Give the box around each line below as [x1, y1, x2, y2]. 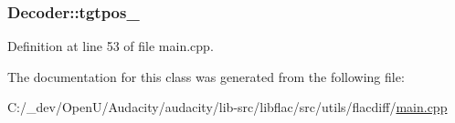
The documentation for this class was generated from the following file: [7, 67, 405, 86]
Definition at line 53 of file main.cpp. [7, 36, 214, 56]
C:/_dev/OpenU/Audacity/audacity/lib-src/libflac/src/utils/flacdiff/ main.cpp [7, 97, 448, 117]
